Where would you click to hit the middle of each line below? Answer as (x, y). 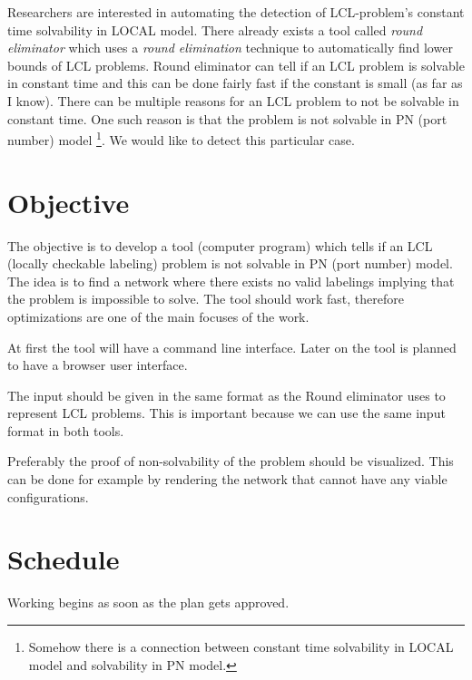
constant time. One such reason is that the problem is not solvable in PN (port (227, 118)
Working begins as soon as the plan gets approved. (148, 602)
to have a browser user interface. (98, 365)
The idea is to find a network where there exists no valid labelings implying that (231, 281)
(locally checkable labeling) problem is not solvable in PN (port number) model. (230, 263)
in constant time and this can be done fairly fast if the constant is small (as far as (235, 83)
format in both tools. (66, 430)
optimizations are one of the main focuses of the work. (158, 316)
